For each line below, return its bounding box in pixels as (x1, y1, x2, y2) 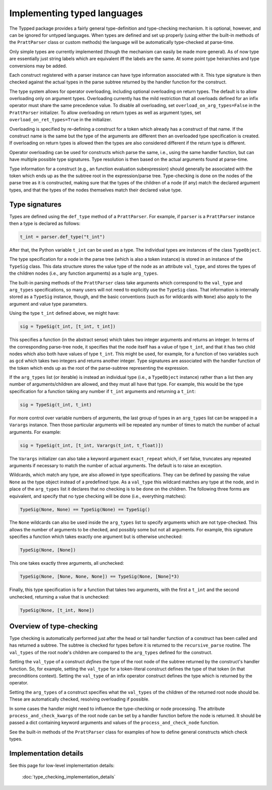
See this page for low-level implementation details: (9, 763, 115, 769)
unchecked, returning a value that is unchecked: (9, 594, 110, 600)
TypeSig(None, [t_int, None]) (20, 607, 95, 613)
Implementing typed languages (9, 8, 143, 19)
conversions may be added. (9, 63, 67, 69)
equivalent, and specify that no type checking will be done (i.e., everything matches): (9, 493, 186, 499)
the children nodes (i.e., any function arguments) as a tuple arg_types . (9, 270, 159, 276)
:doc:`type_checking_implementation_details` (22, 774, 116, 780)
